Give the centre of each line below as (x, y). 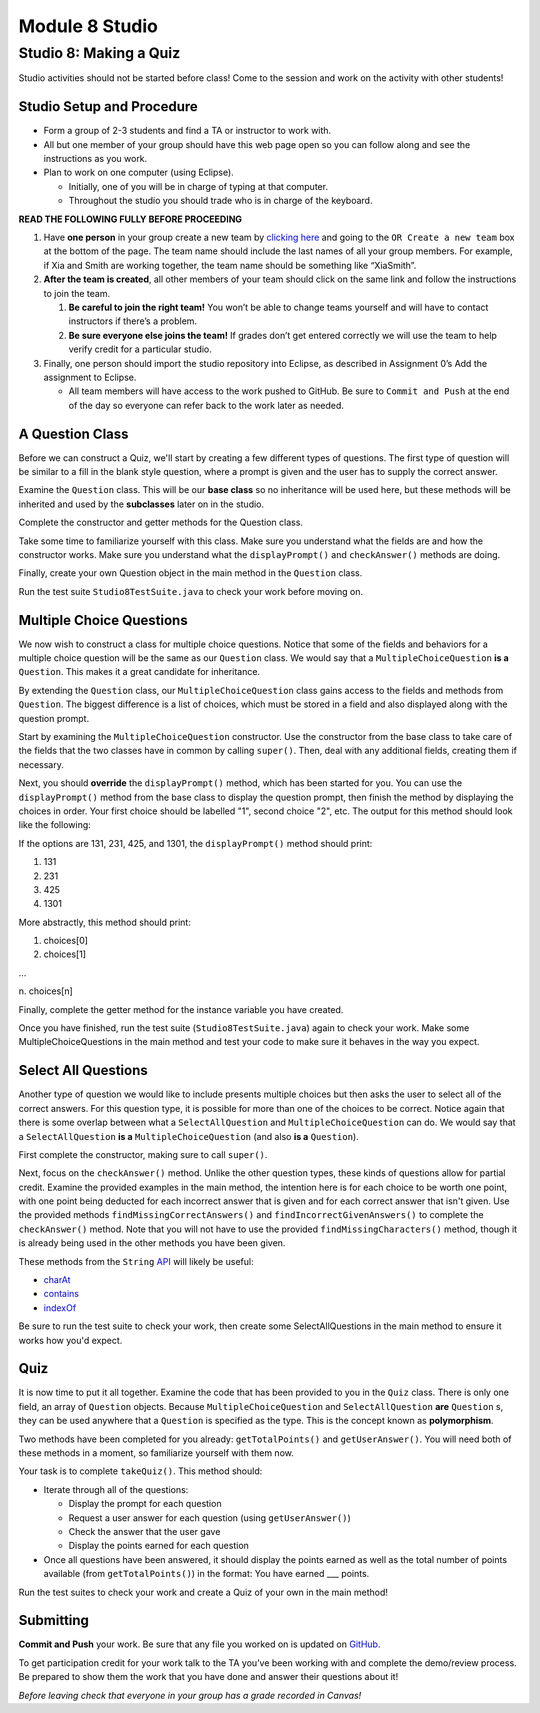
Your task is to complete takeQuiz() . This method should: (140, 1471)
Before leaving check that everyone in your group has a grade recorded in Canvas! (190, 1695)
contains (61, 1294)
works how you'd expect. (70, 1340)
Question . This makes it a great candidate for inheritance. (139, 672)
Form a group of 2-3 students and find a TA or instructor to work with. (187, 131)
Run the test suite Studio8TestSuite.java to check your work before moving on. (191, 591)
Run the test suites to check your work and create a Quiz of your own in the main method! (203, 1592)
